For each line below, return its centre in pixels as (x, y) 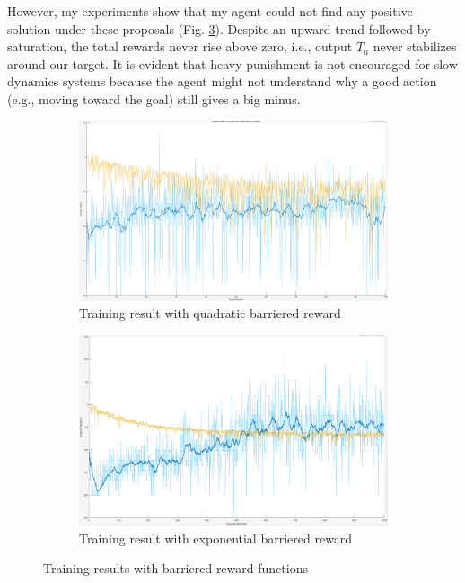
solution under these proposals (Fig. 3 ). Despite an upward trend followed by (219, 28)
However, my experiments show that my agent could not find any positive (210, 11)
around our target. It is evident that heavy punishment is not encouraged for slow (232, 63)
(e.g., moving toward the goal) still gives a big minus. (154, 98)
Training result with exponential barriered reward (216, 538)
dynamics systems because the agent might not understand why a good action (222, 81)
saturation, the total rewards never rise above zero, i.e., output (180, 46)
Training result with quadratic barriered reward (210, 313)
